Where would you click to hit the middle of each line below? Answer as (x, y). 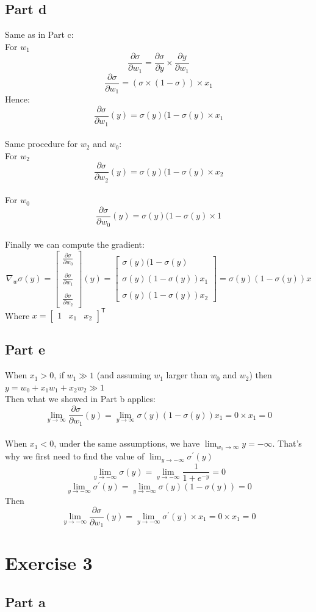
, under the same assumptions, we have (127, 443)
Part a (25, 601)
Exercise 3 (49, 563)
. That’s (287, 443)
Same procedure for (41, 144)
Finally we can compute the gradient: (75, 244)
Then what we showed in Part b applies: (80, 399)
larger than (187, 375)
